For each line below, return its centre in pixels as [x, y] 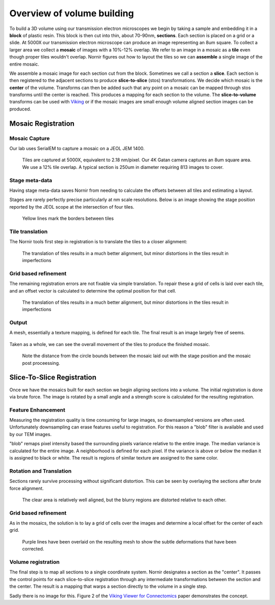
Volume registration [34, 562]
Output [18, 323]
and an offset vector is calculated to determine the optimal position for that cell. [93, 291]
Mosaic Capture [30, 138]
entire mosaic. [24, 64]
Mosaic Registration [42, 123]
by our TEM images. [31, 434]
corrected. [33, 549]
